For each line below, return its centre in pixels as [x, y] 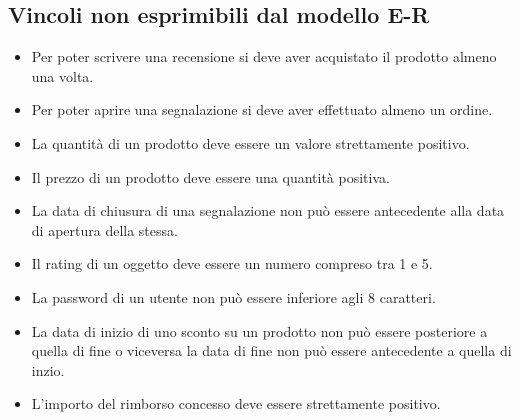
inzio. [48, 369]
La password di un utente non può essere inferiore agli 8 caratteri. [233, 296]
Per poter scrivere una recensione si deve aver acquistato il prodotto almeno [264, 56]
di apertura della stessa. [104, 229]
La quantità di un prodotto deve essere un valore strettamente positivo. [250, 142]
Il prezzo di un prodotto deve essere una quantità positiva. [210, 176]
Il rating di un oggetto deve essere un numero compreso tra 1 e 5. [232, 263]
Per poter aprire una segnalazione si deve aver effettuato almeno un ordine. [262, 109]
